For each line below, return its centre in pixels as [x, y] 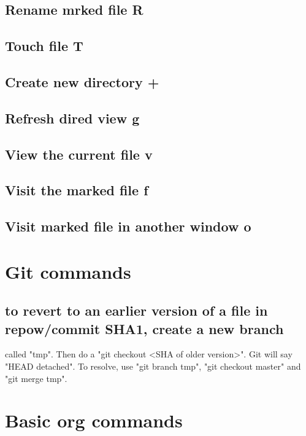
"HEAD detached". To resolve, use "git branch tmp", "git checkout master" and [153, 366]
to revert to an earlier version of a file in [136, 310]
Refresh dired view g [72, 118]
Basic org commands [94, 420]
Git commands [68, 271]
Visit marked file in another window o [128, 226]
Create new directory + [82, 81]
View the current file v [79, 154]
